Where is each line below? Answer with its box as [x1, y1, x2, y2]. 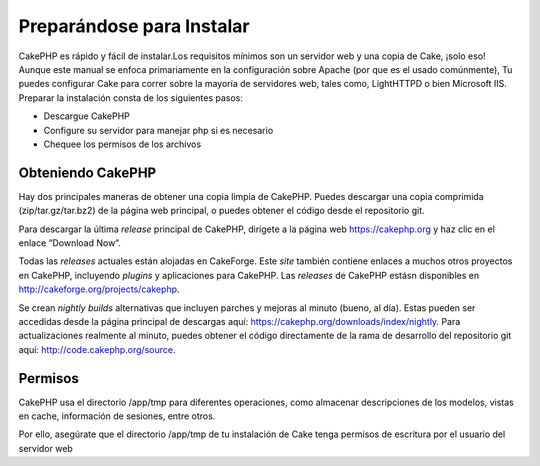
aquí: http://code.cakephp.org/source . [18, 343, 176, 355]
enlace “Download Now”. [18, 236, 122, 249]
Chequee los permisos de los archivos [43, 138, 202, 150]
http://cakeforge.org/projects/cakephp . [18, 283, 180, 295]
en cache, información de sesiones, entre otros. [18, 410, 216, 422]
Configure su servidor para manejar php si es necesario [43, 124, 274, 136]
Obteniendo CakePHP [18, 164, 157, 181]
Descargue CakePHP [43, 110, 130, 122]
